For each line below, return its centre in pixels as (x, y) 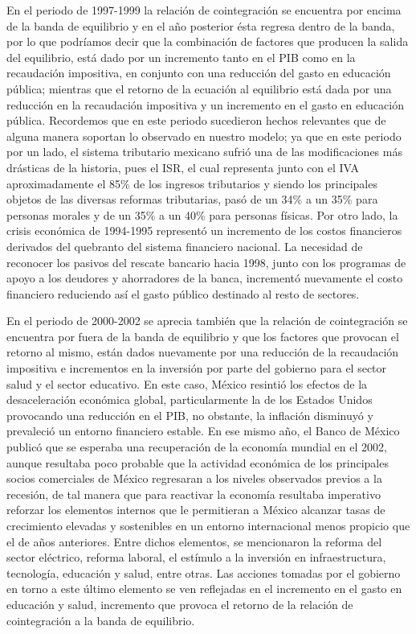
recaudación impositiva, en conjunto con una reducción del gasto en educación (199, 73)
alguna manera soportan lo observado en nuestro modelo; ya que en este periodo (204, 136)
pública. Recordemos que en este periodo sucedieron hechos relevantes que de (196, 120)
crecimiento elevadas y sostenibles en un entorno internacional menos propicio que (208, 525)
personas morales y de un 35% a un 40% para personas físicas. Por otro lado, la (202, 214)
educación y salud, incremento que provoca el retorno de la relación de (180, 604)
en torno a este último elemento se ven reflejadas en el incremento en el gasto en (204, 589)
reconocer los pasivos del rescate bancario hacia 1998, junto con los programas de (206, 262)
